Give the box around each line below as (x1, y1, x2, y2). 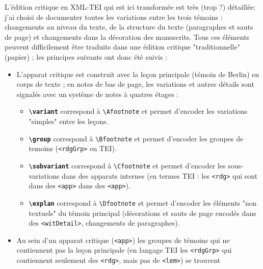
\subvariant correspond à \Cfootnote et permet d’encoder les (29, 160, 226, 170)
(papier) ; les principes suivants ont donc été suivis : (5, 51, 168, 62)
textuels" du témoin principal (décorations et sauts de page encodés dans (29, 207, 256, 218)
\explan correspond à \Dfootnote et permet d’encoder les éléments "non (29, 197, 257, 208)
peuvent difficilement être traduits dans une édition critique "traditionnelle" (5, 41, 240, 52)
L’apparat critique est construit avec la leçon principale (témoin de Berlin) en (16, 68, 259, 79)
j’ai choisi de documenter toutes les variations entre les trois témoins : (5, 11, 223, 22)
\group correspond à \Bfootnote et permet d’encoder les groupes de (29, 133, 244, 143)
